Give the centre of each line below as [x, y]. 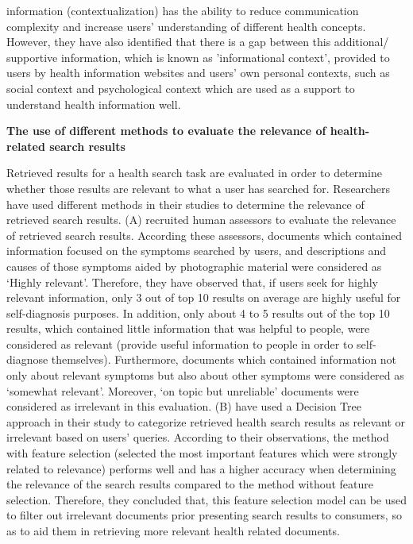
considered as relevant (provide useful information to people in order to [180, 343]
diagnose [27, 359]
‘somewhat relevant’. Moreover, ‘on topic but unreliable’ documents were [183, 390]
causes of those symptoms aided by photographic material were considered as [194, 266]
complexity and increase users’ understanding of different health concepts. [186, 26]
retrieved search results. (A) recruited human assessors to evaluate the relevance [201, 220]
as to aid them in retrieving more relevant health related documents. [173, 530]
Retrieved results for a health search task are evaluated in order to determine [194, 173]
